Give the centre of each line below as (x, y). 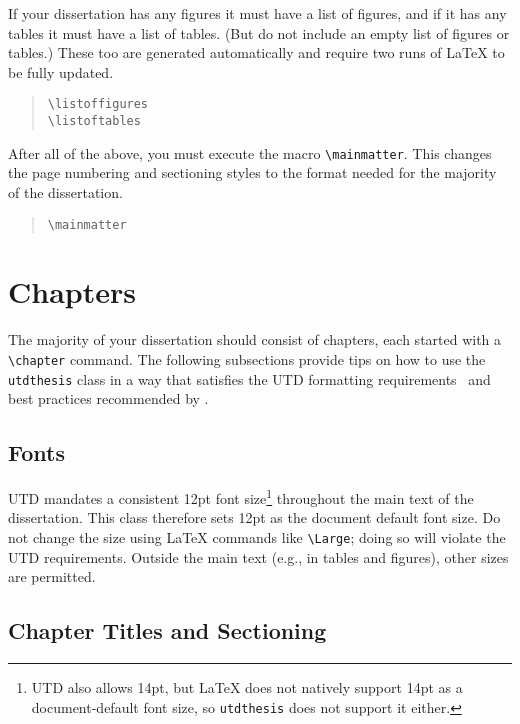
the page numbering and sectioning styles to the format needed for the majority (252, 172)
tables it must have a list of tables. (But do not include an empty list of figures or (259, 32)
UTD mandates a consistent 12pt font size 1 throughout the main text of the (241, 496)
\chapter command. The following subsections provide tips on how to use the (247, 358)
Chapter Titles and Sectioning (167, 630)
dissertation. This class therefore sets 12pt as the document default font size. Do (254, 517)
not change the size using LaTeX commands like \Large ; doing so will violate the (257, 536)
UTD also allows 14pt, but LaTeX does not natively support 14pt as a (247, 686)
